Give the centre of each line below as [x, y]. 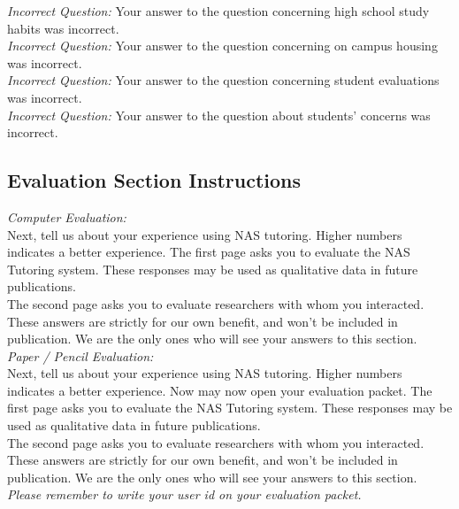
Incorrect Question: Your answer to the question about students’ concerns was [219, 115]
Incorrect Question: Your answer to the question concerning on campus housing [222, 46]
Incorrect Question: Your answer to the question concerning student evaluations [223, 80]
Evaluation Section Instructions [154, 180]
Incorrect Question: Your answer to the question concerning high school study [218, 11]
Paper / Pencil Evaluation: [80, 355]
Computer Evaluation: [67, 216]
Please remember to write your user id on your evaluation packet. [184, 494]
